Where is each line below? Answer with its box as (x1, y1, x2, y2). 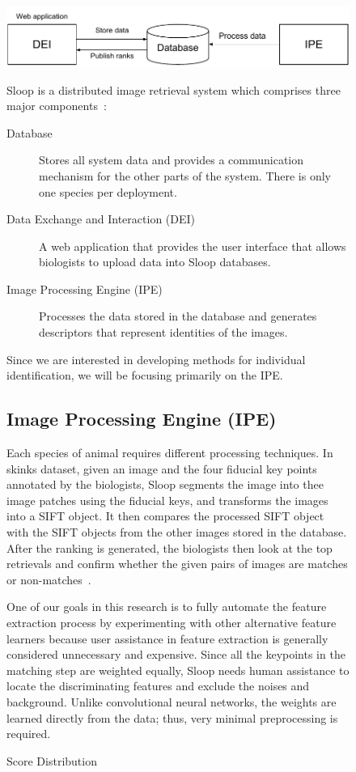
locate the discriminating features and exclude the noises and (6, 677, 310, 694)
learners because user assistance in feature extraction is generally (6, 630, 328, 647)
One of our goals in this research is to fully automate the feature (6, 598, 327, 615)
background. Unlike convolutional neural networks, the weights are (6, 693, 337, 710)
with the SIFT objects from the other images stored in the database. (6, 524, 347, 541)
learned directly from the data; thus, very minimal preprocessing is (6, 709, 338, 726)
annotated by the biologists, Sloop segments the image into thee (6, 476, 324, 493)
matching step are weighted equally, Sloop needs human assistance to (6, 661, 350, 678)
